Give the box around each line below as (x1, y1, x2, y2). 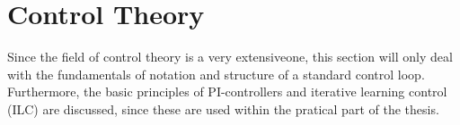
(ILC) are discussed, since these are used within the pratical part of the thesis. (7, 99, 439, 118)
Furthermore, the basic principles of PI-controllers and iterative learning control (7, 82, 447, 101)
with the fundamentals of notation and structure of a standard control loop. (7, 64, 425, 83)
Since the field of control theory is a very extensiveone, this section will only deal (7, 47, 453, 66)
